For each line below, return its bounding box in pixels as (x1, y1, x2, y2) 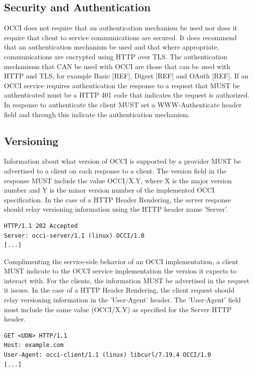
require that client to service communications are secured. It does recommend (4, 32, 237, 42)
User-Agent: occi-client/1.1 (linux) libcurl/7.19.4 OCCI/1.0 (4, 351, 211, 359)
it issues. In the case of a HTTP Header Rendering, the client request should (4, 285, 234, 295)
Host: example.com (4, 342, 64, 349)
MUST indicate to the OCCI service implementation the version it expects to (4, 266, 237, 276)
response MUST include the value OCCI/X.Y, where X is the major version (4, 175, 232, 185)
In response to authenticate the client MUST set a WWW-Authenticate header (4, 99, 242, 109)
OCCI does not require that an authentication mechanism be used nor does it (4, 23, 238, 33)
